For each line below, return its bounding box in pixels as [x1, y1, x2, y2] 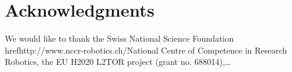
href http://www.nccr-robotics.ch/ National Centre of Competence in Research [5, 43, 287, 56]
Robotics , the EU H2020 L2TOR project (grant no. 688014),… [5, 55, 231, 68]
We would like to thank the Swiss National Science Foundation [5, 32, 234, 45]
